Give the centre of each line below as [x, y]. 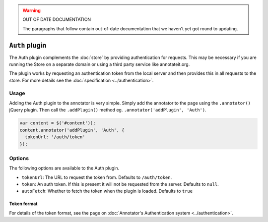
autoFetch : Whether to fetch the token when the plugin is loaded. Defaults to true [107, 191]
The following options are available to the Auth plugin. [64, 168]
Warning [32, 10]
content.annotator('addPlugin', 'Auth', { [72, 130]
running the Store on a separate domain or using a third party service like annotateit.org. [100, 64]
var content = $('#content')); [58, 123]
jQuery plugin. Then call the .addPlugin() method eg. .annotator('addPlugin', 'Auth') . [108, 110]
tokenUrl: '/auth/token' [55, 137]
